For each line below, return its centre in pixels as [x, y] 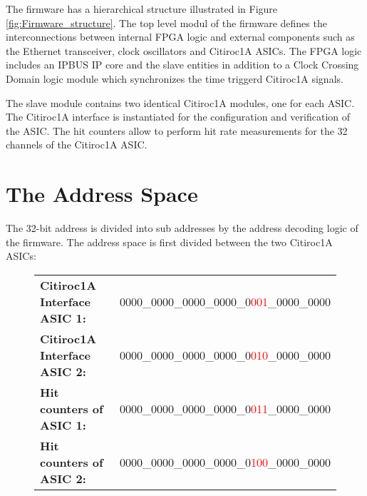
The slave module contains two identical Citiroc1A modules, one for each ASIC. [180, 102]
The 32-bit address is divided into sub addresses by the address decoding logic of [182, 228]
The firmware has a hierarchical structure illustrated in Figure [142, 9]
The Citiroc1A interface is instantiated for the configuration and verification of [178, 117]
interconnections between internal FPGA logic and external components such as [180, 37]
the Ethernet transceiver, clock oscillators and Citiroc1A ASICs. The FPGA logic [184, 50]
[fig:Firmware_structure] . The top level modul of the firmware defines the [166, 22]
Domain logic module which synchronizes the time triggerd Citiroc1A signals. [175, 78]
